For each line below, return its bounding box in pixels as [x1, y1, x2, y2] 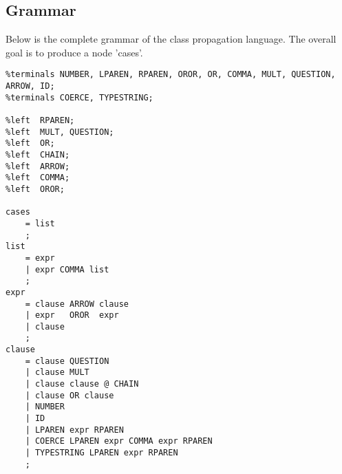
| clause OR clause [25, 390, 114, 400]
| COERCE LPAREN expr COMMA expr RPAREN [25, 436, 213, 446]
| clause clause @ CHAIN [25, 379, 139, 389]
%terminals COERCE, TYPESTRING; [6, 92, 153, 103]
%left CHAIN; [6, 149, 70, 160]
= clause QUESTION [25, 356, 109, 366]
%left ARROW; [6, 161, 70, 171]
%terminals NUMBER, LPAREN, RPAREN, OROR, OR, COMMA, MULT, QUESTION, [6, 69, 336, 80]
